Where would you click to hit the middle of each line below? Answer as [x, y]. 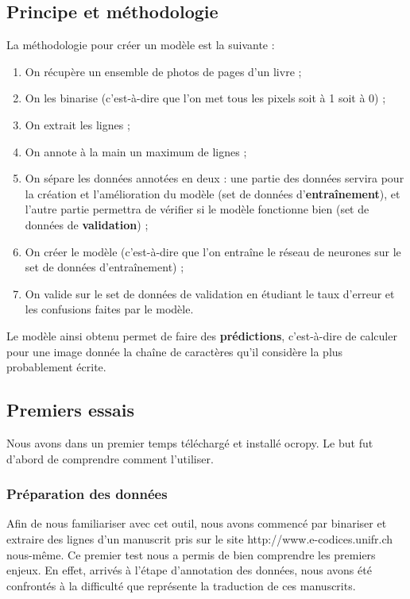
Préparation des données [87, 494]
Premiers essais [71, 410]
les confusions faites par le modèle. [109, 309]
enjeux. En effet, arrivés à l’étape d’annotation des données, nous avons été [189, 570]
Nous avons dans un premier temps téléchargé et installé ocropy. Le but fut [190, 442]
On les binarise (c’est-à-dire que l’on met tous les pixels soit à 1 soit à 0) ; [205, 98]
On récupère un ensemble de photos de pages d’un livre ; [163, 71]
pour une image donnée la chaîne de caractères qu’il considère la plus [175, 351]
